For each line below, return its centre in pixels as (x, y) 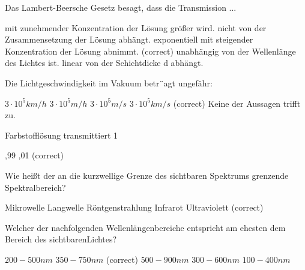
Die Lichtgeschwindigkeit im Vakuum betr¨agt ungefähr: (109, 82)
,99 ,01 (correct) (35, 155)
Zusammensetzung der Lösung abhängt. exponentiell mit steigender (129, 39)
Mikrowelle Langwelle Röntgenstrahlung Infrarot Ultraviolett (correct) (134, 207)
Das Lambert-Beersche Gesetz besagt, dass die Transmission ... (121, 7)
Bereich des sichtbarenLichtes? (61, 239)
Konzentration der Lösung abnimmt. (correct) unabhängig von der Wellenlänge (150, 51)
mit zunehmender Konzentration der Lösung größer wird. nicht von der (136, 27)
